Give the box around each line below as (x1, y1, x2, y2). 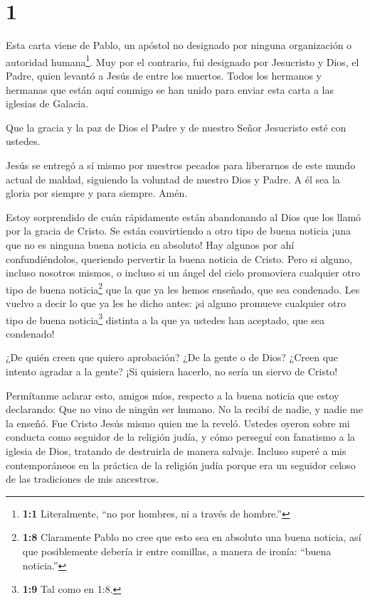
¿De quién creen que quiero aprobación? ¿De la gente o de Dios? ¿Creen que (6, 350, 339, 365)
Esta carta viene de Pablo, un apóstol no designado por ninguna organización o (6, 38, 352, 53)
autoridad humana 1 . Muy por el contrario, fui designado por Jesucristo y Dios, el (6, 52, 359, 69)
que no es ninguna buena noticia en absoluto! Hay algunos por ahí (6, 237, 295, 252)
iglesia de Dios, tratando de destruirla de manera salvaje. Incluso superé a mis (6, 443, 347, 458)
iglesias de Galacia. (6, 96, 89, 111)
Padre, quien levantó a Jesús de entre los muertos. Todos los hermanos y (6, 68, 322, 82)
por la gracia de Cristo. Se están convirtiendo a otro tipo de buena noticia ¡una (6, 223, 351, 238)
